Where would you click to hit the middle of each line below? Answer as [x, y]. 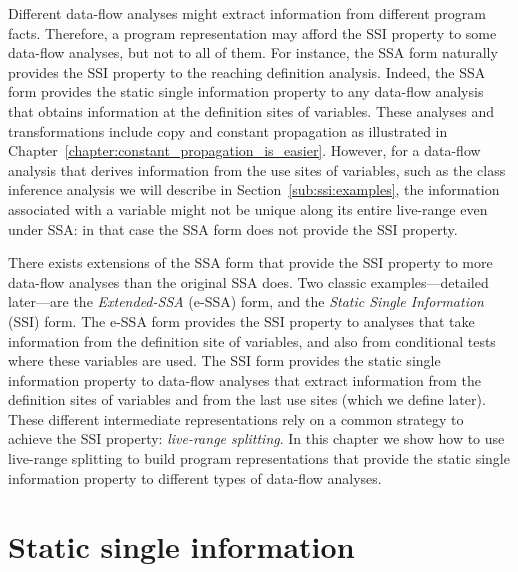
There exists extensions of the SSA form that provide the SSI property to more [250, 262]
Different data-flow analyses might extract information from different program [247, 13]
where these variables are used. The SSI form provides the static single [224, 360]
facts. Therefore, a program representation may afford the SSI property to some [252, 32]
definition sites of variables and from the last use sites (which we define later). [247, 399]
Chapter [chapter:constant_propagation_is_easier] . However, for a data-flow [244, 150]
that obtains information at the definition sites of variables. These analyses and [251, 110]
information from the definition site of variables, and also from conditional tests [252, 340]
